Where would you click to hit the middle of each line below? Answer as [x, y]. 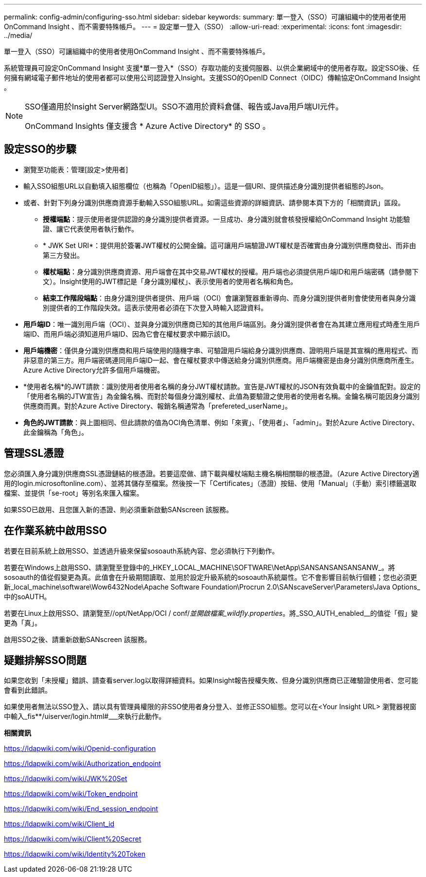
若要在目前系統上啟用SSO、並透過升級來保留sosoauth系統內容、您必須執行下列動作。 [142, 551]
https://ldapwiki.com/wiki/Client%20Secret [73, 839]
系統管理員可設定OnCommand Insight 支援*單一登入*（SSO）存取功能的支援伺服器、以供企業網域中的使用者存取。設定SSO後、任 [212, 68]
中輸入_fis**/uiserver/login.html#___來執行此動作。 [85, 716]
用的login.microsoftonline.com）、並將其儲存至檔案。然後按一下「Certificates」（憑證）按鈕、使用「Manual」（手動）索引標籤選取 [210, 483]
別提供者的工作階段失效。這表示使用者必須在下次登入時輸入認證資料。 [155, 307]
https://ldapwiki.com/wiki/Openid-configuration [80, 749]
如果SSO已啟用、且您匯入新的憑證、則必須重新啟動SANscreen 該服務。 [118, 509]
